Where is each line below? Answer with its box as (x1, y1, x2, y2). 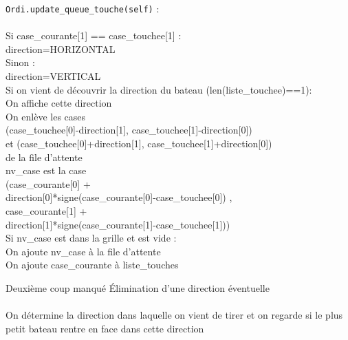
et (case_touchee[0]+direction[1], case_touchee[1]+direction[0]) (6, 136, 272, 150)
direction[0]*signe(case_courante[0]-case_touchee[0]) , (6, 190, 232, 204)
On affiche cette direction (6, 96, 112, 110)
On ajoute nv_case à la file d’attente (6, 244, 161, 258)
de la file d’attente (6, 149, 83, 164)
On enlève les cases (6, 109, 86, 123)
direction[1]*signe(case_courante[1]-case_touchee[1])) (6, 217, 230, 231)
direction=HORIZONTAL (6, 41, 116, 56)
